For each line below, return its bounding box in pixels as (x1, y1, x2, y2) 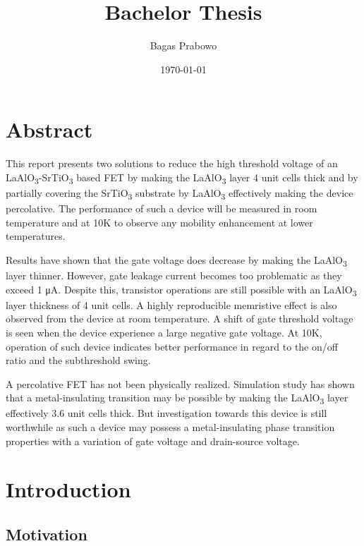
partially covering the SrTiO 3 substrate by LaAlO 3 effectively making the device (6, 185, 353, 202)
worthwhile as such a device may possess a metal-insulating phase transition (6, 420, 335, 434)
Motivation (6, 523, 87, 545)
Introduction (6, 475, 131, 504)
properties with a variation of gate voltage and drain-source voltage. (6, 433, 300, 448)
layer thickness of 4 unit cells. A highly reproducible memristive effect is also (6, 297, 337, 312)
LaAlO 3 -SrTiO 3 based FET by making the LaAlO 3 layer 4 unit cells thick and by (6, 169, 358, 186)
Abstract (6, 115, 93, 144)
